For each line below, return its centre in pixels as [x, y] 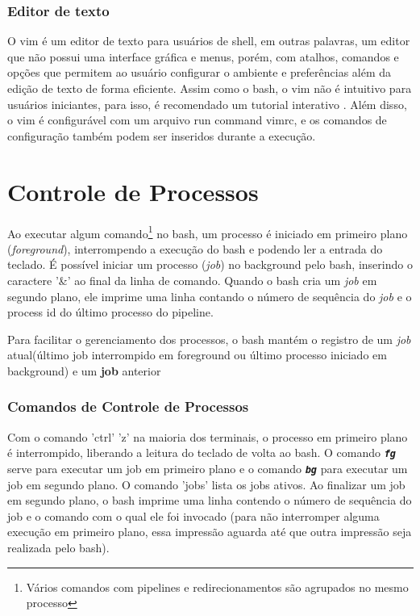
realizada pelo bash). [58, 547]
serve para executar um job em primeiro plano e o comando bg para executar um [208, 468]
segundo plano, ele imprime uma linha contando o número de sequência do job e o [210, 296]
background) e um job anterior [84, 370]
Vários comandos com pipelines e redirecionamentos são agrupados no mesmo [217, 587]
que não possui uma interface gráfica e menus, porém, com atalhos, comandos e [203, 56]
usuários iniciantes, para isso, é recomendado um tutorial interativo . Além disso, [207, 104]
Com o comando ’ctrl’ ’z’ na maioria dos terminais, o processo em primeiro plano [208, 436]
